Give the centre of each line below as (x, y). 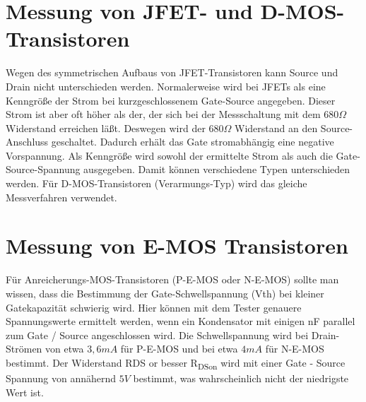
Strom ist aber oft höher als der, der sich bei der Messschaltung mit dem (163, 114)
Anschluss (27, 142)
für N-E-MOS (295, 349)
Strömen (24, 349)
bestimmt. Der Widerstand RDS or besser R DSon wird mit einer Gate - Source (176, 363)
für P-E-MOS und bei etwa (179, 349)
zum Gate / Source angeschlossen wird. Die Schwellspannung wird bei (157, 335)
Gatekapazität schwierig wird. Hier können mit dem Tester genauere (154, 307)
